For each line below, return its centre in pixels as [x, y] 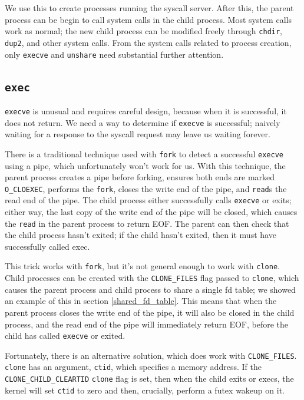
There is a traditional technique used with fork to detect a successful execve [144, 153]
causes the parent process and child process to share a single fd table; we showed [150, 289]
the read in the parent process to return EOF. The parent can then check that [147, 223]
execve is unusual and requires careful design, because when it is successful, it [146, 110]
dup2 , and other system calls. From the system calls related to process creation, [148, 42]
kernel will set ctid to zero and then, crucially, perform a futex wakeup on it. [145, 390]
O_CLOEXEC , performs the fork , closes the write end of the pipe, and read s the [146, 188]
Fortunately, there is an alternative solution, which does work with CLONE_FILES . [151, 355]
